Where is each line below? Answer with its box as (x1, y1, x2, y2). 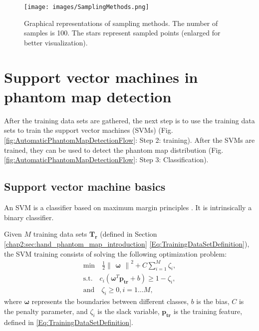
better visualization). (24, 37, 88, 47)
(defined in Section (100, 229, 157, 239)
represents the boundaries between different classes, (31, 296, 189, 307)
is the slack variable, (97, 306, 160, 316)
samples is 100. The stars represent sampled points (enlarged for (24, 27, 221, 38)
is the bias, (196, 296, 230, 307)
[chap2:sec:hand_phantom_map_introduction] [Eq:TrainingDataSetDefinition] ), (4, 238, 250, 249)
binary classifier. (4, 212, 54, 222)
